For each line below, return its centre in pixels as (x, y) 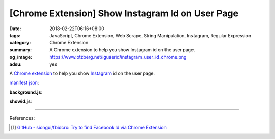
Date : (15, 29)
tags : (15, 35)
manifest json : (24, 83)
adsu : (16, 64)
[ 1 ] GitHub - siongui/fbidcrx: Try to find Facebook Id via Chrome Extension (89, 127)
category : (20, 43)
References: (22, 118)
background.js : (26, 92)
